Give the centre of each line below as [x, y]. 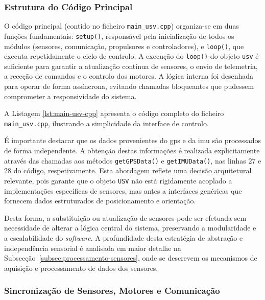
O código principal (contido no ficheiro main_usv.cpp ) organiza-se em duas [122, 26]
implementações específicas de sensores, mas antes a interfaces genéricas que [123, 190]
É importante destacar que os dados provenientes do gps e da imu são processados [133, 140]
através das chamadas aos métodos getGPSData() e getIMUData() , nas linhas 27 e [133, 160]
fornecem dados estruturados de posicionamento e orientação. [100, 201]
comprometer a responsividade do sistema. [70, 96]
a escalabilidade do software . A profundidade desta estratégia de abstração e [124, 237]
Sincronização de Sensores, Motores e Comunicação [112, 291]
